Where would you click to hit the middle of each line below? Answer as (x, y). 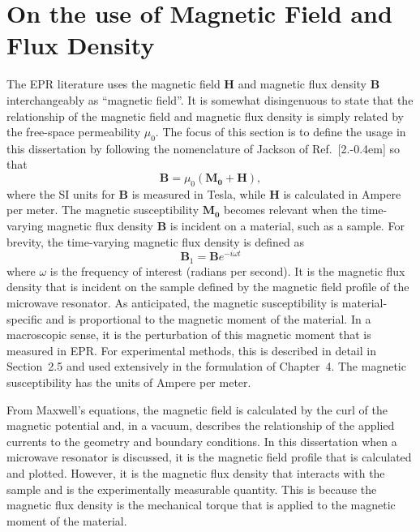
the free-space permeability (74, 132)
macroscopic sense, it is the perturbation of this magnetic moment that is (189, 335)
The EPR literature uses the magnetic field (114, 84)
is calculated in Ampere (342, 193)
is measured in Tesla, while (199, 193)
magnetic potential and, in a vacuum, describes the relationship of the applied (201, 425)
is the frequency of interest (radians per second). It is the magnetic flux (227, 270)
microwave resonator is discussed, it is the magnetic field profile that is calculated (209, 457)
